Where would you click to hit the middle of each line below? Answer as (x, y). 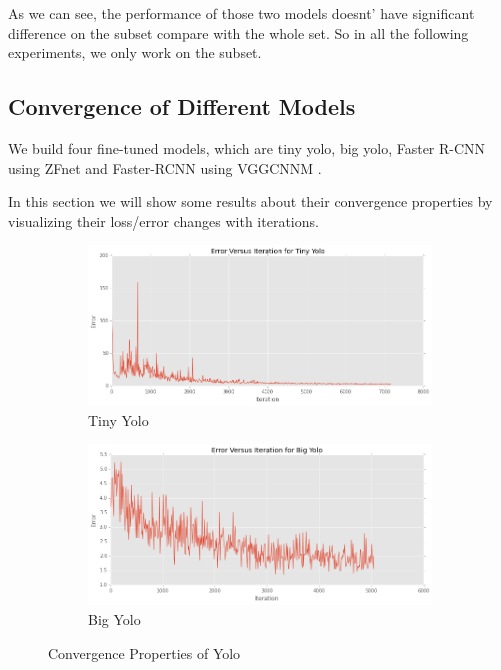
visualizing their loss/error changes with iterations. (163, 220)
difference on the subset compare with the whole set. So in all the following (238, 32)
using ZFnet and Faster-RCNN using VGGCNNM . (165, 167)
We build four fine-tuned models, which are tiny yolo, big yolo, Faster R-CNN (247, 147)
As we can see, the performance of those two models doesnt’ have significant (241, 13)
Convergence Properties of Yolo (144, 652)
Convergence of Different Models (182, 106)
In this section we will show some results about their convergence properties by (250, 201)
